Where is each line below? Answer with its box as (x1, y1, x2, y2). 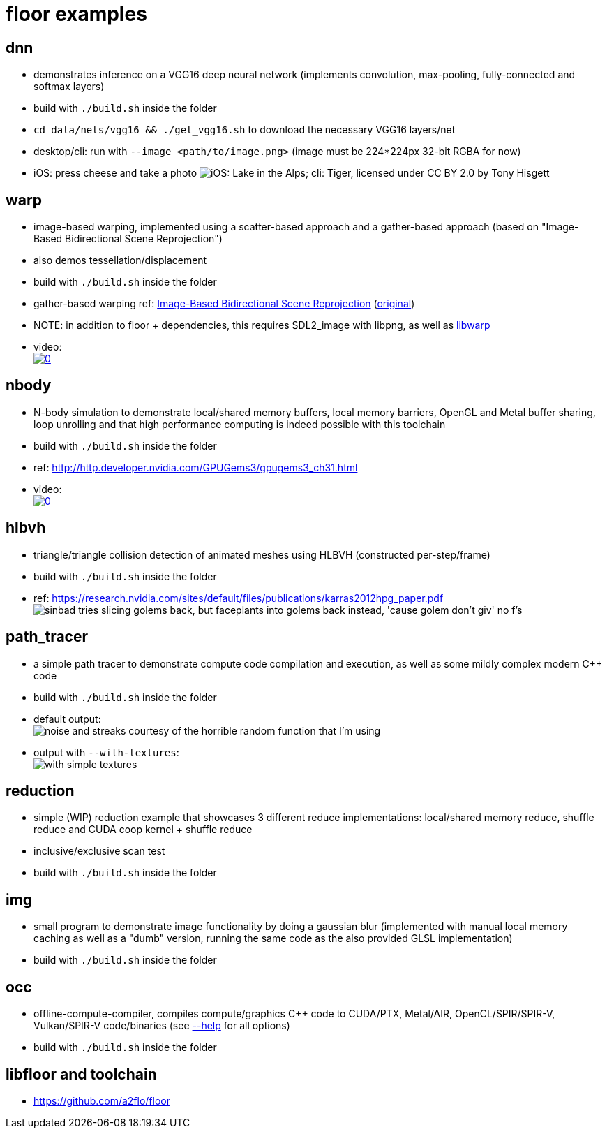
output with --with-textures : (33, 746, 179, 758)
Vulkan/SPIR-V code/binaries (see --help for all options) (33, 1019, 290, 1032)
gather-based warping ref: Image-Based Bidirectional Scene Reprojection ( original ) (33, 297, 415, 310)
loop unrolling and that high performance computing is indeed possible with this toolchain (33, 418, 446, 430)
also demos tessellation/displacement (33, 254, 207, 267)
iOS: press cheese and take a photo (33, 167, 197, 179)
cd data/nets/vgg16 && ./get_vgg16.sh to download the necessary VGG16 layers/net (33, 124, 456, 136)
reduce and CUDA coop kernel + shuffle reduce (33, 823, 253, 836)
